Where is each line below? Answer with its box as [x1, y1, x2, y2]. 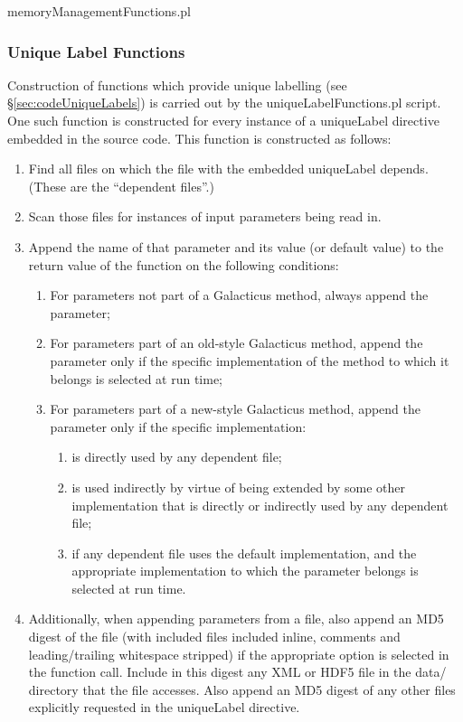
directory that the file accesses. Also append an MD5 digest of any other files [28, 680, 456, 699]
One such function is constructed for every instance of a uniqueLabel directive [7, 111, 439, 129]
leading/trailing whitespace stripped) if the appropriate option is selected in [28, 644, 449, 663]
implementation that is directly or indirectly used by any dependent [71, 495, 449, 514]
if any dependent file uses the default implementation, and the [71, 543, 417, 562]
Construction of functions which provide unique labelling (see [7, 75, 347, 94]
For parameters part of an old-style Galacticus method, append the [50, 333, 423, 352]
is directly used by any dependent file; [71, 447, 282, 466]
